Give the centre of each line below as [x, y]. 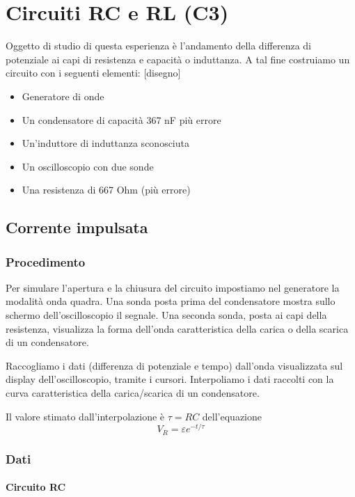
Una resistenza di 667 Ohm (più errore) [106, 190]
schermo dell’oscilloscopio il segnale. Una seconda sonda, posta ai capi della [166, 315]
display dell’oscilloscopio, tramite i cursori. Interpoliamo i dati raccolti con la [170, 379]
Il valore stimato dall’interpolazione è [85, 416]
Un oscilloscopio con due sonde [88, 166]
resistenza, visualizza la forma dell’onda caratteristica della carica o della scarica [177, 328]
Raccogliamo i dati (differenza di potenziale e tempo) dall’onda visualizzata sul [174, 365]
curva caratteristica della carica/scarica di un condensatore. [133, 393]
